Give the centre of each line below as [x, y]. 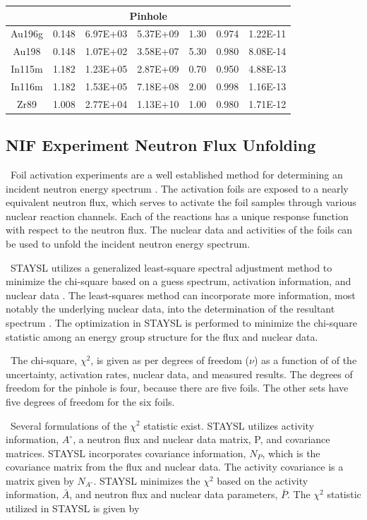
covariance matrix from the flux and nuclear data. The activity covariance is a [175, 467]
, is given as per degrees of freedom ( [170, 360]
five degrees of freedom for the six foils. [90, 401]
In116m [27, 86]
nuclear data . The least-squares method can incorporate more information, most [181, 295]
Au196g [27, 34]
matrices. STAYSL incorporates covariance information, [126, 453]
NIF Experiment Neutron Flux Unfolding [161, 145]
